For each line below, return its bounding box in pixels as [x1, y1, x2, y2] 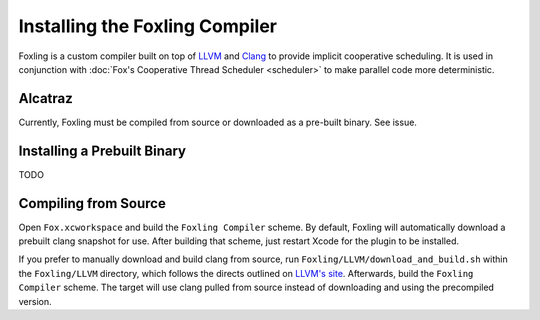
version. [18, 295, 52, 307]
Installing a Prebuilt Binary [18, 142, 187, 159]
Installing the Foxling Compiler [18, 15, 277, 37]
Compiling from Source [18, 195, 167, 212]
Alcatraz [18, 90, 74, 107]
